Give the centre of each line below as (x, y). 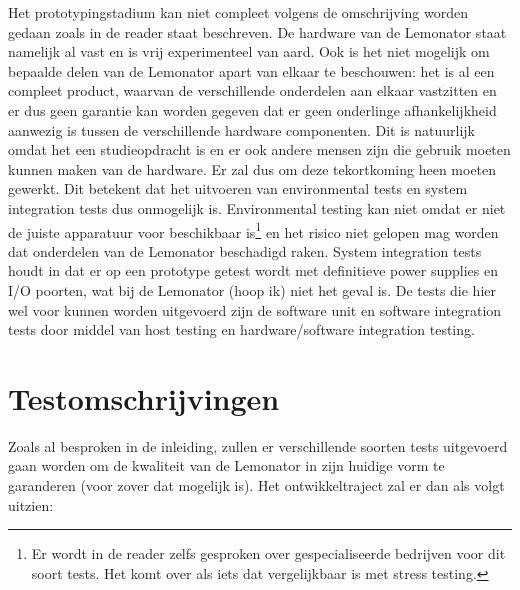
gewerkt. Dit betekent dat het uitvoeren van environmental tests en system (238, 188)
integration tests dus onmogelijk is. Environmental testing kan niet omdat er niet (257, 207)
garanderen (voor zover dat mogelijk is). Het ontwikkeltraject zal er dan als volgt (256, 485)
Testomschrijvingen (144, 397)
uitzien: (31, 504)
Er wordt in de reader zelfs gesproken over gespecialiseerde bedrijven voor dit (268, 553)
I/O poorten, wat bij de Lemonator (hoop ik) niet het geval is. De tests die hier (252, 289)
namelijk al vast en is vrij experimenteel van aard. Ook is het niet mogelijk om (249, 51)
